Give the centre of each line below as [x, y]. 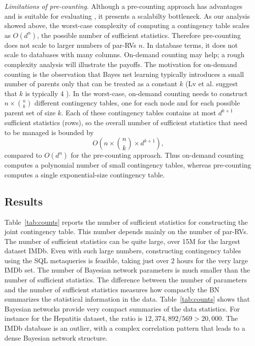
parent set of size [30, 113]
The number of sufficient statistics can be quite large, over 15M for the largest [122, 241]
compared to [23, 155]
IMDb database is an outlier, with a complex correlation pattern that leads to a [125, 328]
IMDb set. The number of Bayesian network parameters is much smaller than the [127, 270]
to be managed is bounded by [49, 132]
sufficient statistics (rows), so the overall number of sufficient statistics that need [126, 122]
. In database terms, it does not [190, 45]
